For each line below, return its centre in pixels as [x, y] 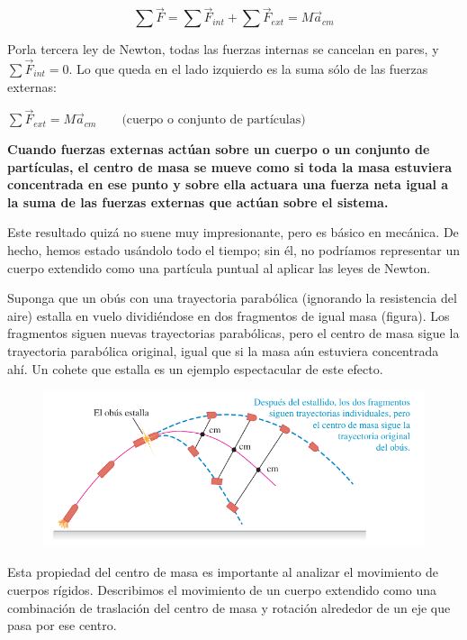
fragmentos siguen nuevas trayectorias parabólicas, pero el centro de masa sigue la [233, 333]
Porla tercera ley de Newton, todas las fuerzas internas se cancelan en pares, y [223, 49]
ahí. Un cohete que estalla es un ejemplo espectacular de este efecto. [195, 368]
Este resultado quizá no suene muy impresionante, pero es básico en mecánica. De [233, 232]
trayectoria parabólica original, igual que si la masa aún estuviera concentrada [223, 350]
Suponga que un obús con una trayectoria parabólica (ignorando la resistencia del [232, 298]
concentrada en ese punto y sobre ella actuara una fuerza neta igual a [228, 184]
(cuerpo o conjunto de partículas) [214, 120]
